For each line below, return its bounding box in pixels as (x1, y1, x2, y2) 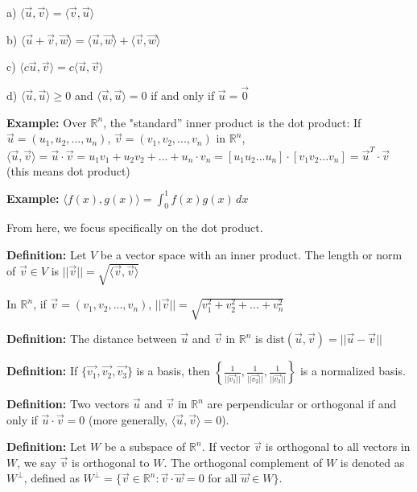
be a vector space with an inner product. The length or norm (100, 246, 403, 263)
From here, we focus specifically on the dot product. (6, 219, 263, 236)
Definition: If (6, 362, 78, 379)
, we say (17, 453, 56, 470)
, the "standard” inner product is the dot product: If (103, 114, 361, 130)
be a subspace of (104, 438, 186, 455)
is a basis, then (136, 362, 210, 379)
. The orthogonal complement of (163, 453, 323, 470)
